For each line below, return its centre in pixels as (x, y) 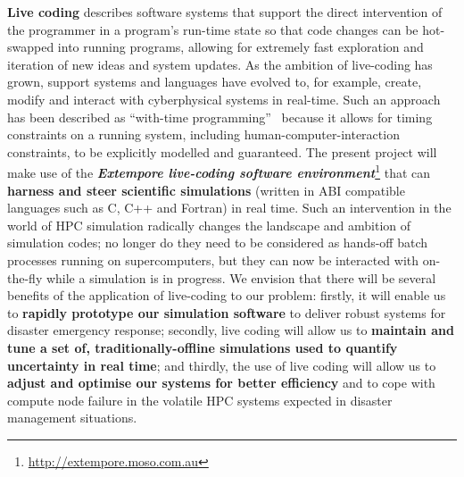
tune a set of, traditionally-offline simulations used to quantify (203, 347)
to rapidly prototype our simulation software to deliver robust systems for (227, 312)
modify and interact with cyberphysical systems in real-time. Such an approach (224, 99)
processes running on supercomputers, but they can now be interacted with (213, 259)
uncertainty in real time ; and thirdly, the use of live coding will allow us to (222, 365)
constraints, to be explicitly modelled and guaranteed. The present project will (222, 151)
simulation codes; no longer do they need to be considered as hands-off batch (218, 243)
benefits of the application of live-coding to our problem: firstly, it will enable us (227, 295)
